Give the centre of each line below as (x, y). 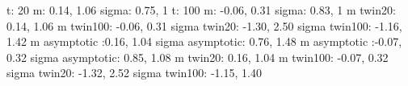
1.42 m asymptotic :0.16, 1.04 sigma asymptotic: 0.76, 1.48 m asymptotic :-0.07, (204, 41)
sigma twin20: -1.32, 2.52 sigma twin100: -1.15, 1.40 (134, 73)
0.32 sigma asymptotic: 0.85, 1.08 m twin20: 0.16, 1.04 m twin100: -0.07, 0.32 (198, 57)
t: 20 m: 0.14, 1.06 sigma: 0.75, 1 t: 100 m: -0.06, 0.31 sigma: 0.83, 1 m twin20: (201, 10)
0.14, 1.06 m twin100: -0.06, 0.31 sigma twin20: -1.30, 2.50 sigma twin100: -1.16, (204, 25)
